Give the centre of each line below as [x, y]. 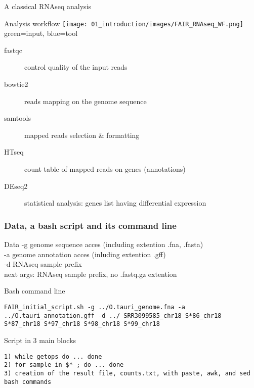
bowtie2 [16, 84]
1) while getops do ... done [53, 356]
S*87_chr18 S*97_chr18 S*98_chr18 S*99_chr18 [82, 324]
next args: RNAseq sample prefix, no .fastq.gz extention [91, 274]
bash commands [28, 382]
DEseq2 [16, 186]
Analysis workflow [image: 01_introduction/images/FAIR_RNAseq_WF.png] [124, 23]
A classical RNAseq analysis [48, 6]
